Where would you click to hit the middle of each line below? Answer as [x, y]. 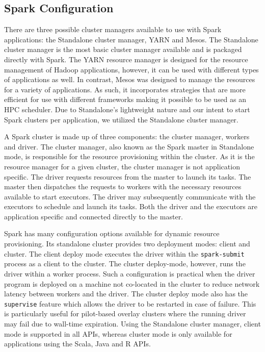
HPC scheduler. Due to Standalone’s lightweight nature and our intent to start [127, 109]
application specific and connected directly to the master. [94, 216]
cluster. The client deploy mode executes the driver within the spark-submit [124, 253]
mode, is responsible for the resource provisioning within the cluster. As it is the [129, 156]
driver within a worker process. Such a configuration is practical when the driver [130, 273]
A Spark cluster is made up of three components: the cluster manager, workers [127, 136]
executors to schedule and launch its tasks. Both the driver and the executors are [131, 206]
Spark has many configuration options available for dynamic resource [112, 233]
